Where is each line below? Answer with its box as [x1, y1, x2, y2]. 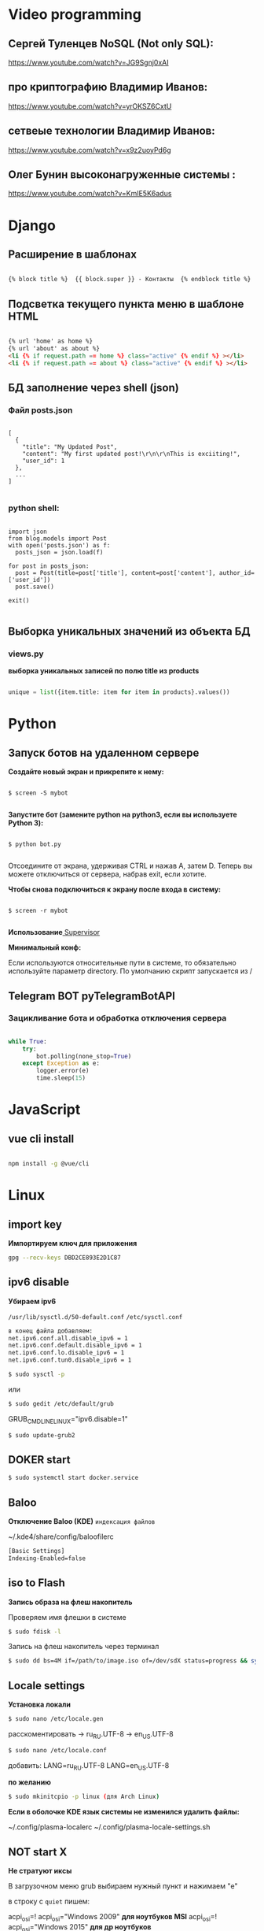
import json [8, 528, 47, 536]
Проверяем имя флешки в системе [8, 1612, 127, 1622]
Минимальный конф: [8, 943, 82, 952]
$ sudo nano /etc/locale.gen [8, 1715, 104, 1723]
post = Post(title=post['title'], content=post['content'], [15, 569, 216, 576]
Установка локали [8, 1699, 71, 1710]
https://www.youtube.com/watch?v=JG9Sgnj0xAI [8, 57, 169, 67]
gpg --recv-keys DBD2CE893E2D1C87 [8, 1254, 122, 1262]
